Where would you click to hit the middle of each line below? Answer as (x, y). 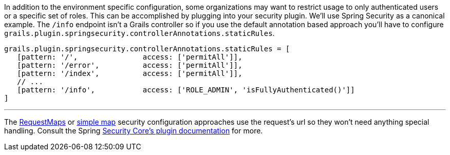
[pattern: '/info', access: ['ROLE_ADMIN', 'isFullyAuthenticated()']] (186, 90)
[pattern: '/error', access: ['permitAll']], (130, 65)
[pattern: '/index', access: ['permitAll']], (130, 73)
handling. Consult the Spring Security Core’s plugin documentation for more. (134, 131)
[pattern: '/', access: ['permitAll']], (130, 57)
